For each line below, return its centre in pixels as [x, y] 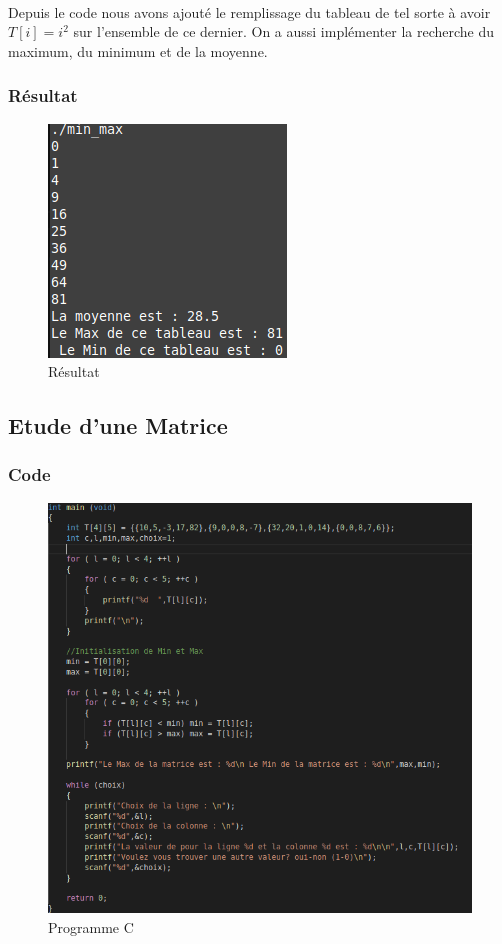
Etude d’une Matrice [118, 425]
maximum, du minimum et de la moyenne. [138, 50]
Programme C [91, 926]
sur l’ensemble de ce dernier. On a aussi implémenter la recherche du [284, 31]
